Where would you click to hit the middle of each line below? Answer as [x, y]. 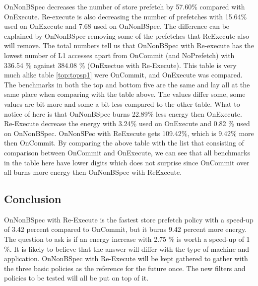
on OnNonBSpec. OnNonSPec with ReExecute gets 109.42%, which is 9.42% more [129, 133]
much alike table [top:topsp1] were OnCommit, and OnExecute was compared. [123, 75]
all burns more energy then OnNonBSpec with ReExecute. [93, 172]
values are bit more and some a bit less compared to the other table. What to [122, 104]
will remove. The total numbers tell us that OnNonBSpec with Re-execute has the [129, 45]
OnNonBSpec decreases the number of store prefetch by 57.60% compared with [125, 6]
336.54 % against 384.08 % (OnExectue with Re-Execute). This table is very [120, 65]
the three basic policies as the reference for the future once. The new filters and [125, 268]
